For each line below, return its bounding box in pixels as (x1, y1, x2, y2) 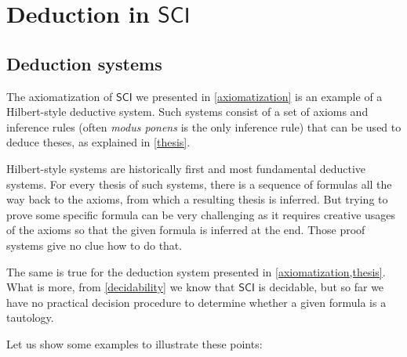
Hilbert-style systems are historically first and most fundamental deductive (6, 160, 366, 176)
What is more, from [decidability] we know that (6, 279, 235, 295)
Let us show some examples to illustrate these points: (6, 335, 263, 352)
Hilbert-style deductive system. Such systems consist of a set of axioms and (6, 103, 369, 120)
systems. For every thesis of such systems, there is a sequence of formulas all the (6, 175, 392, 192)
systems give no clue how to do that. (6, 236, 183, 253)
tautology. (6, 309, 54, 326)
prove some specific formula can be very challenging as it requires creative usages (6, 206, 396, 222)
